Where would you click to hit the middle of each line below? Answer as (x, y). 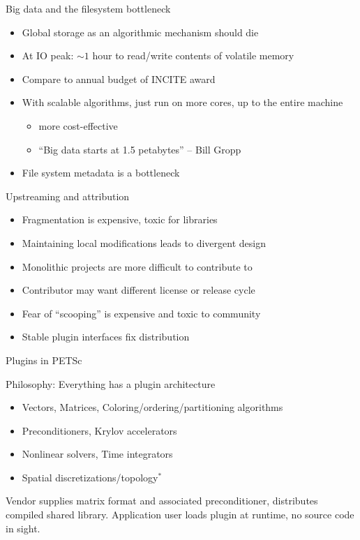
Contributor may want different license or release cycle (138, 290)
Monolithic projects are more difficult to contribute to (137, 266)
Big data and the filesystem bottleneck (88, 8)
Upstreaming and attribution (68, 196)
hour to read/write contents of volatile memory (193, 55)
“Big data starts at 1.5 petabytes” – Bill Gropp (140, 149)
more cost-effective (78, 125)
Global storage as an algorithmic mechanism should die (140, 32)
